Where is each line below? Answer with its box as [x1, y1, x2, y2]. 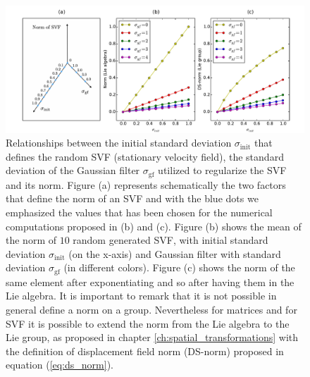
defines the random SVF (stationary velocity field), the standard [6, 149, 284, 163]
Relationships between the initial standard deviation [6, 135, 232, 150]
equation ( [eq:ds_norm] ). [6, 357, 113, 372]
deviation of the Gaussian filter [6, 163, 140, 178]
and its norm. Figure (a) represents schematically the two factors [6, 177, 286, 192]
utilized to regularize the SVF [158, 163, 287, 178]
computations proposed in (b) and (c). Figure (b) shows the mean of [6, 218, 302, 233]
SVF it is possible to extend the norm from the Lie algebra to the [6, 316, 290, 330]
